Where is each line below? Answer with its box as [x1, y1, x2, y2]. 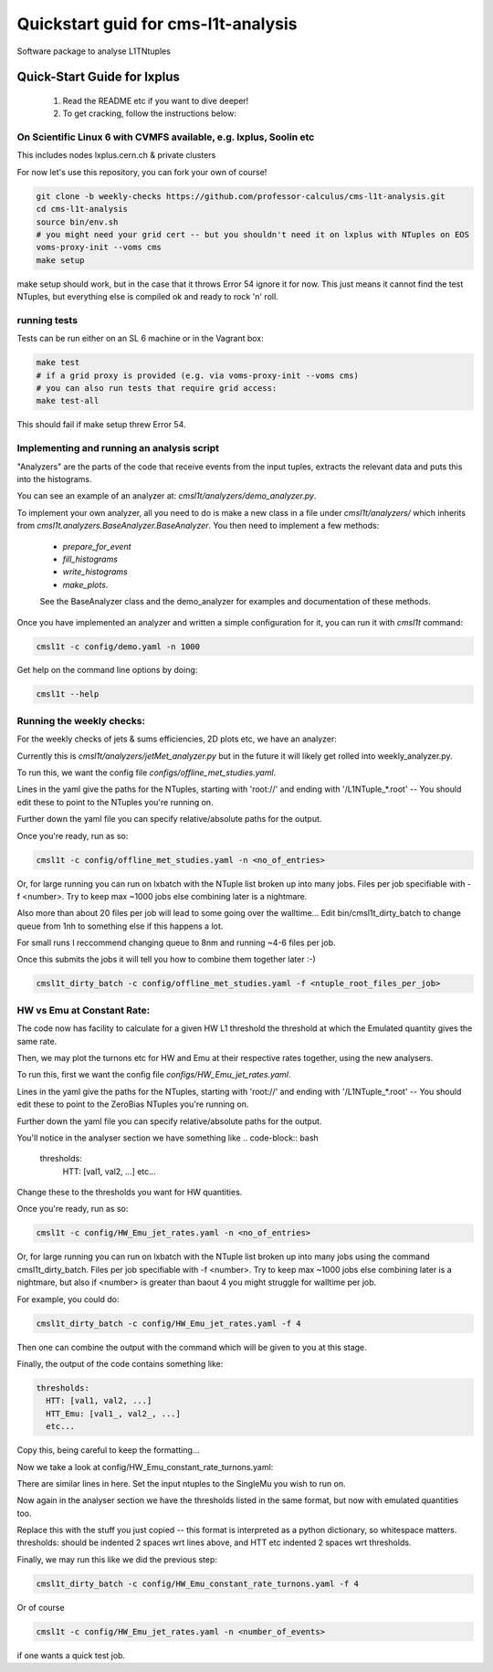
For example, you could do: [16, 1293, 120, 1305]
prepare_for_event [62, 541, 131, 552]
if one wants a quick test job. [16, 1649, 126, 1661]
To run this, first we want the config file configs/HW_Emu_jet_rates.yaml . [16, 1069, 291, 1080]
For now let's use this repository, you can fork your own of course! [16, 166, 267, 177]
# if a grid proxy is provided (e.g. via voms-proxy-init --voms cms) [36, 370, 360, 381]
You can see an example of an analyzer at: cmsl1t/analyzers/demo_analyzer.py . [16, 490, 317, 501]
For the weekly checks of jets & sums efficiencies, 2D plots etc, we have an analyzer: [16, 733, 337, 744]
